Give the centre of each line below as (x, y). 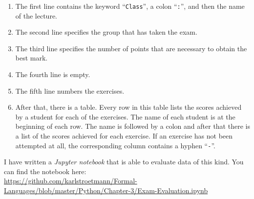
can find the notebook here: (45, 171)
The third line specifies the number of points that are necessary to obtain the (131, 48)
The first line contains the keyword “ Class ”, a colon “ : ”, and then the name (130, 6)
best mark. (32, 58)
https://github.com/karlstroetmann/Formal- (71, 181)
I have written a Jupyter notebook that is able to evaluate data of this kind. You (124, 162)
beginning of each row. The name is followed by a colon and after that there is (133, 126)
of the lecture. (36, 15)
